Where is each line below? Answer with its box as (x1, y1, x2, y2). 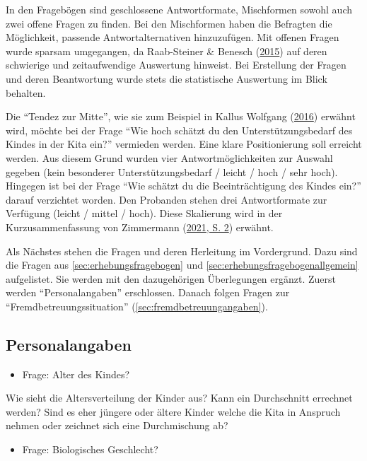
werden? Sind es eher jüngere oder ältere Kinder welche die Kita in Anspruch (6, 404, 341, 419)
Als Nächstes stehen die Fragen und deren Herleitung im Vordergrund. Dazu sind (6, 243, 358, 258)
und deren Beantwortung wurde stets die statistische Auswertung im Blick (6, 71, 327, 86)
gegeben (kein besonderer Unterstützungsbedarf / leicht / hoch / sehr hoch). (6, 164, 338, 179)
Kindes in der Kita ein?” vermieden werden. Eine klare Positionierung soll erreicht (6, 136, 362, 151)
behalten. (6, 85, 46, 100)
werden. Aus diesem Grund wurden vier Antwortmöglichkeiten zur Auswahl (6, 150, 333, 165)
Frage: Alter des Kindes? (22, 366, 130, 381)
